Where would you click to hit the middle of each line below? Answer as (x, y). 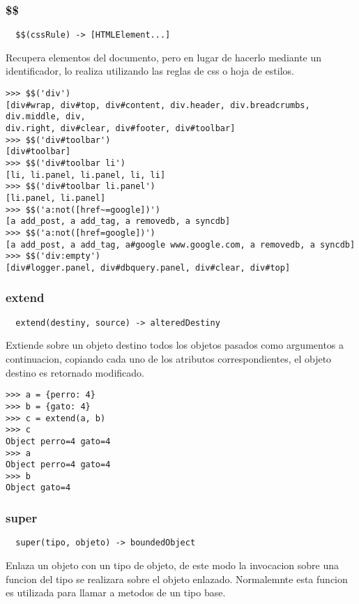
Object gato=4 (38, 488)
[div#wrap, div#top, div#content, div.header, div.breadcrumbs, (158, 105)
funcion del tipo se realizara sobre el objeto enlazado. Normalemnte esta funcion (177, 579)
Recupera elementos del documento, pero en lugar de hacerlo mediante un (164, 57)
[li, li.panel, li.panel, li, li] (86, 175)
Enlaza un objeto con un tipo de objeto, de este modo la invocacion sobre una (172, 565)
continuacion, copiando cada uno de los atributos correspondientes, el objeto (169, 359)
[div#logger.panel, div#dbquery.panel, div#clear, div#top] (148, 267)
